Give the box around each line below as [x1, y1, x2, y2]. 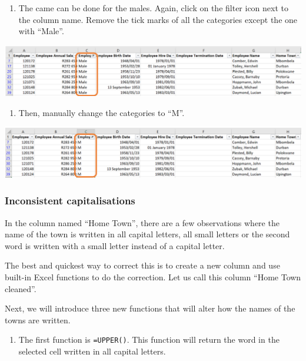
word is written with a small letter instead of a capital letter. [5, 239, 225, 251]
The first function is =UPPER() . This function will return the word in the [18, 333, 280, 346]
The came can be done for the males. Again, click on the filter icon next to [18, 2, 289, 14]
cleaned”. [5, 282, 36, 294]
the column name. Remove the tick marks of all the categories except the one [18, 13, 298, 25]
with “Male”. [18, 25, 64, 37]
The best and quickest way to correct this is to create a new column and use [5, 259, 280, 271]
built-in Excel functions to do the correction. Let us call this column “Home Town [5, 270, 301, 283]
